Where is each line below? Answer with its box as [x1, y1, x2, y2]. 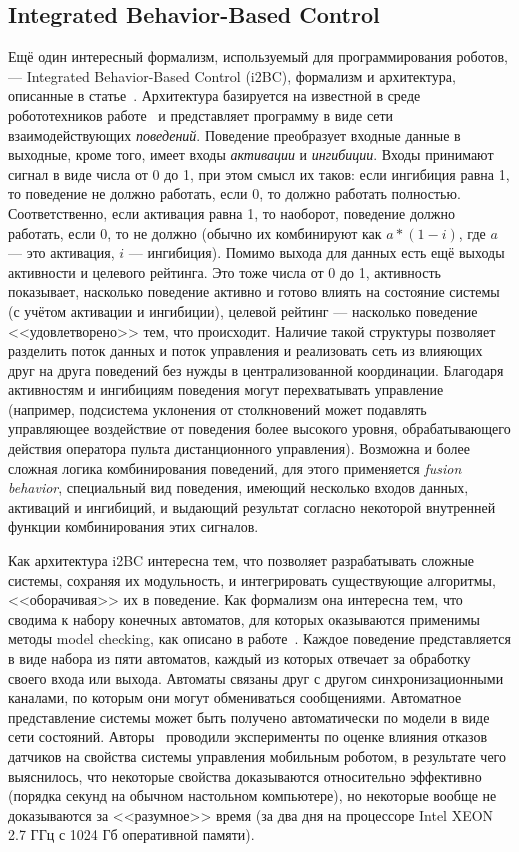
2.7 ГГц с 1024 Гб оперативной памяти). [8, 824, 255, 845]
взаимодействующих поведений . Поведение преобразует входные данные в [8, 124, 461, 145]
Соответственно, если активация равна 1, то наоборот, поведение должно [8, 202, 455, 223]
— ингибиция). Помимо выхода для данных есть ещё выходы [128, 242, 505, 263]
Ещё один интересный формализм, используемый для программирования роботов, [8, 46, 508, 67]
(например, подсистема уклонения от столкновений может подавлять [8, 398, 427, 419]
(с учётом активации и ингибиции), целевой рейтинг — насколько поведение [8, 300, 478, 321]
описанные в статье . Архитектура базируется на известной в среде [8, 85, 421, 106]
